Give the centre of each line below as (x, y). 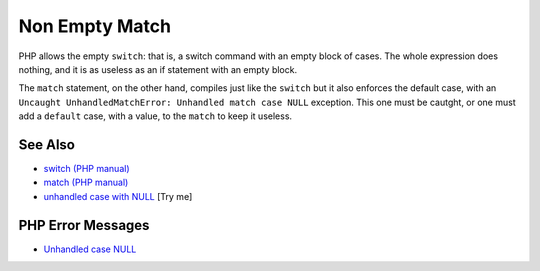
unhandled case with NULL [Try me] (118, 196)
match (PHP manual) (86, 182)
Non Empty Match (95, 26)
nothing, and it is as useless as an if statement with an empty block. (158, 69)
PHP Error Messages (84, 225)
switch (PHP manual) (86, 169)
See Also (46, 144)
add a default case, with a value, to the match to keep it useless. (155, 116)
